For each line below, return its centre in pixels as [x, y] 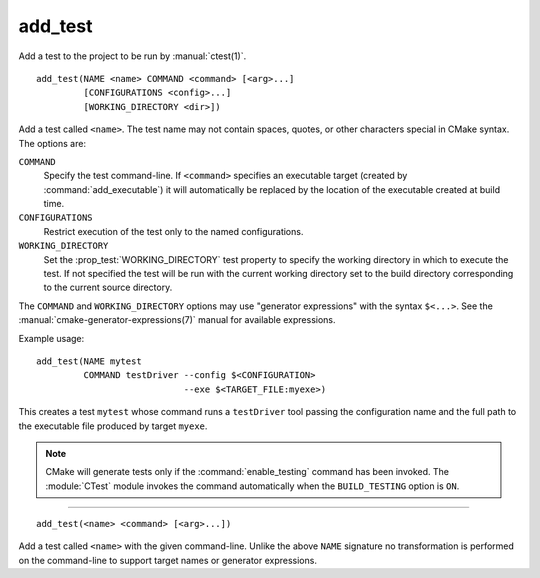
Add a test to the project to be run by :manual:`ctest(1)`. [132, 56]
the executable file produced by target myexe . [113, 426]
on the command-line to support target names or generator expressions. [167, 560]
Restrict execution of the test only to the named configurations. [173, 231]
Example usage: [51, 338]
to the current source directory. [108, 287]
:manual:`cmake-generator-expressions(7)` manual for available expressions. [177, 320]
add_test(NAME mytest [89, 361]
